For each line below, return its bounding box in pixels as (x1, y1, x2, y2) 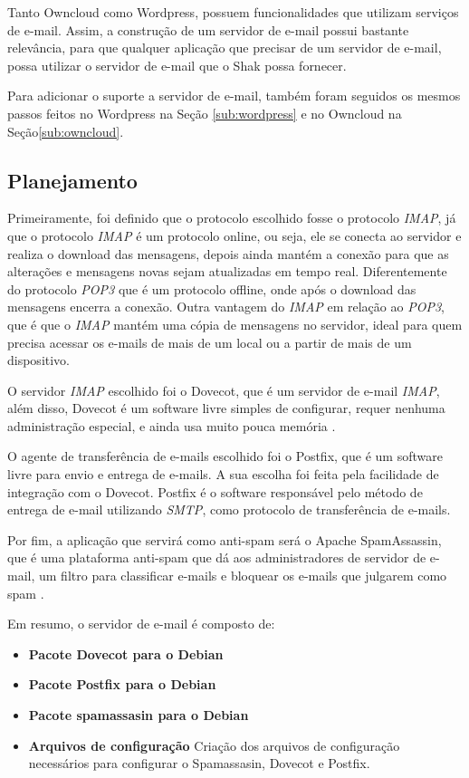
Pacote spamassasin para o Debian (28, 706, 249, 725)
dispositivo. (7, 351, 71, 370)
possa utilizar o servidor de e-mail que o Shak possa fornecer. (7, 55, 347, 74)
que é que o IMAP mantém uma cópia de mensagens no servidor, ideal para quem (7, 314, 463, 333)
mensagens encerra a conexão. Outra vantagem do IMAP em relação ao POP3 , (7, 297, 445, 316)
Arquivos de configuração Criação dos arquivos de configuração (28, 735, 400, 754)
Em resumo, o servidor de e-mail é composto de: (7, 614, 275, 633)
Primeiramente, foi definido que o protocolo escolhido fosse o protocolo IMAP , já (7, 208, 456, 227)
